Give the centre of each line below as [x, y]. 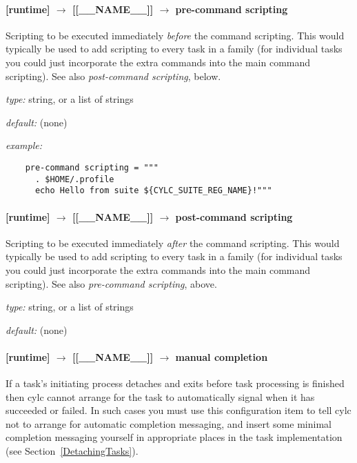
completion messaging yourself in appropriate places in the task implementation [174, 437]
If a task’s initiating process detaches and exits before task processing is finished [175, 383]
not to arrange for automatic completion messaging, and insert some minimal [169, 423]
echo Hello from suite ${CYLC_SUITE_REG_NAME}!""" [153, 191]
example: [24, 145]
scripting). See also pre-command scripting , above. [111, 283]
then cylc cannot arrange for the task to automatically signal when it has [160, 396]
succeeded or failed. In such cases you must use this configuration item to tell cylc [178, 410]
